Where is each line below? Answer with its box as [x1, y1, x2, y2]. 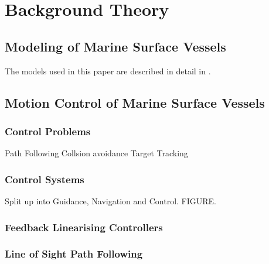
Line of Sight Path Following [5, 246, 143, 261]
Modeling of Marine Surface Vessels [5, 37, 226, 55]
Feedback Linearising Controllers [5, 220, 163, 234]
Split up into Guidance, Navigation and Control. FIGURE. [5, 194, 217, 207]
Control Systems [5, 172, 84, 186]
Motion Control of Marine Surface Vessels [5, 93, 265, 111]
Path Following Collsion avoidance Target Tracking [5, 147, 188, 159]
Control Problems [5, 124, 91, 138]
